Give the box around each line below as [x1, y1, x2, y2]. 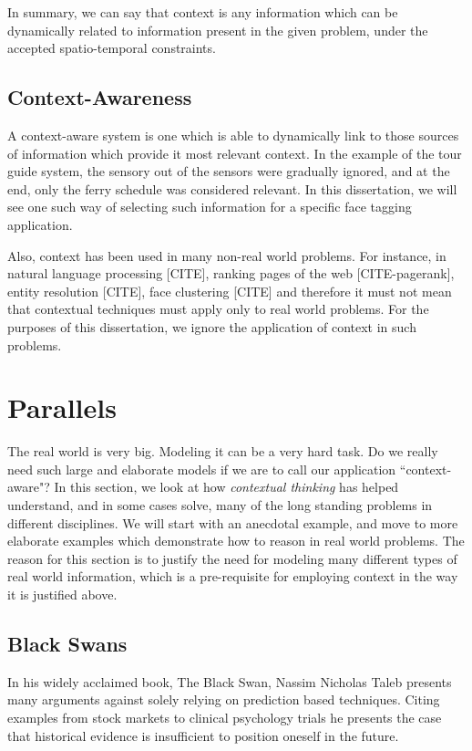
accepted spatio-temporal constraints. [7, 38, 216, 57]
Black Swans [7, 629, 128, 657]
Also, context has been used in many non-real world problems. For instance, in [7, 245, 446, 265]
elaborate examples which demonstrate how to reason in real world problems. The [7, 531, 465, 550]
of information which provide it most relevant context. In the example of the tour [7, 143, 462, 162]
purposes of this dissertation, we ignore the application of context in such [7, 317, 416, 336]
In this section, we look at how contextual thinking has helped [54, 477, 399, 496]
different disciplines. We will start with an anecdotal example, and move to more [7, 513, 458, 532]
